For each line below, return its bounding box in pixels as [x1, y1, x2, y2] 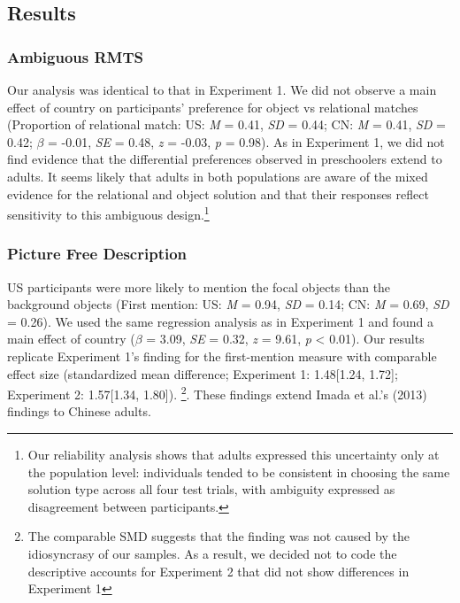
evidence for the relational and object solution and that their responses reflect [7, 184, 429, 203]
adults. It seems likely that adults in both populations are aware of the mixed [7, 166, 428, 185]
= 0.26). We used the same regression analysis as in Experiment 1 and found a [7, 312, 433, 330]
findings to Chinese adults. [7, 402, 151, 421]
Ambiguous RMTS [7, 45, 143, 67]
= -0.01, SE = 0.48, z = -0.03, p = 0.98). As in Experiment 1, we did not [48, 132, 445, 151]
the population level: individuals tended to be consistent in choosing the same [27, 462, 450, 481]
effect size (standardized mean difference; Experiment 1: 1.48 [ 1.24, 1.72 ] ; [7, 364, 398, 383]
